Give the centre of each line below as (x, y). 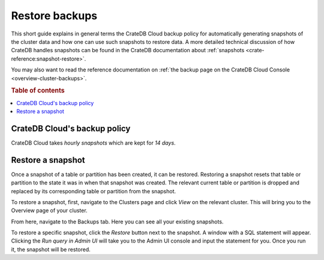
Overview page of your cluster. (49, 211)
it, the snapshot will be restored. (51, 249)
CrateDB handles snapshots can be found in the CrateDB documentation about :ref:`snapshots (128, 50)
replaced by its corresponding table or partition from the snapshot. (94, 191)
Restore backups (54, 16)
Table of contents (38, 91)
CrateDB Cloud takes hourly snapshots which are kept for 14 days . (94, 143)
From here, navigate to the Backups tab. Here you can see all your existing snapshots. (117, 222)
